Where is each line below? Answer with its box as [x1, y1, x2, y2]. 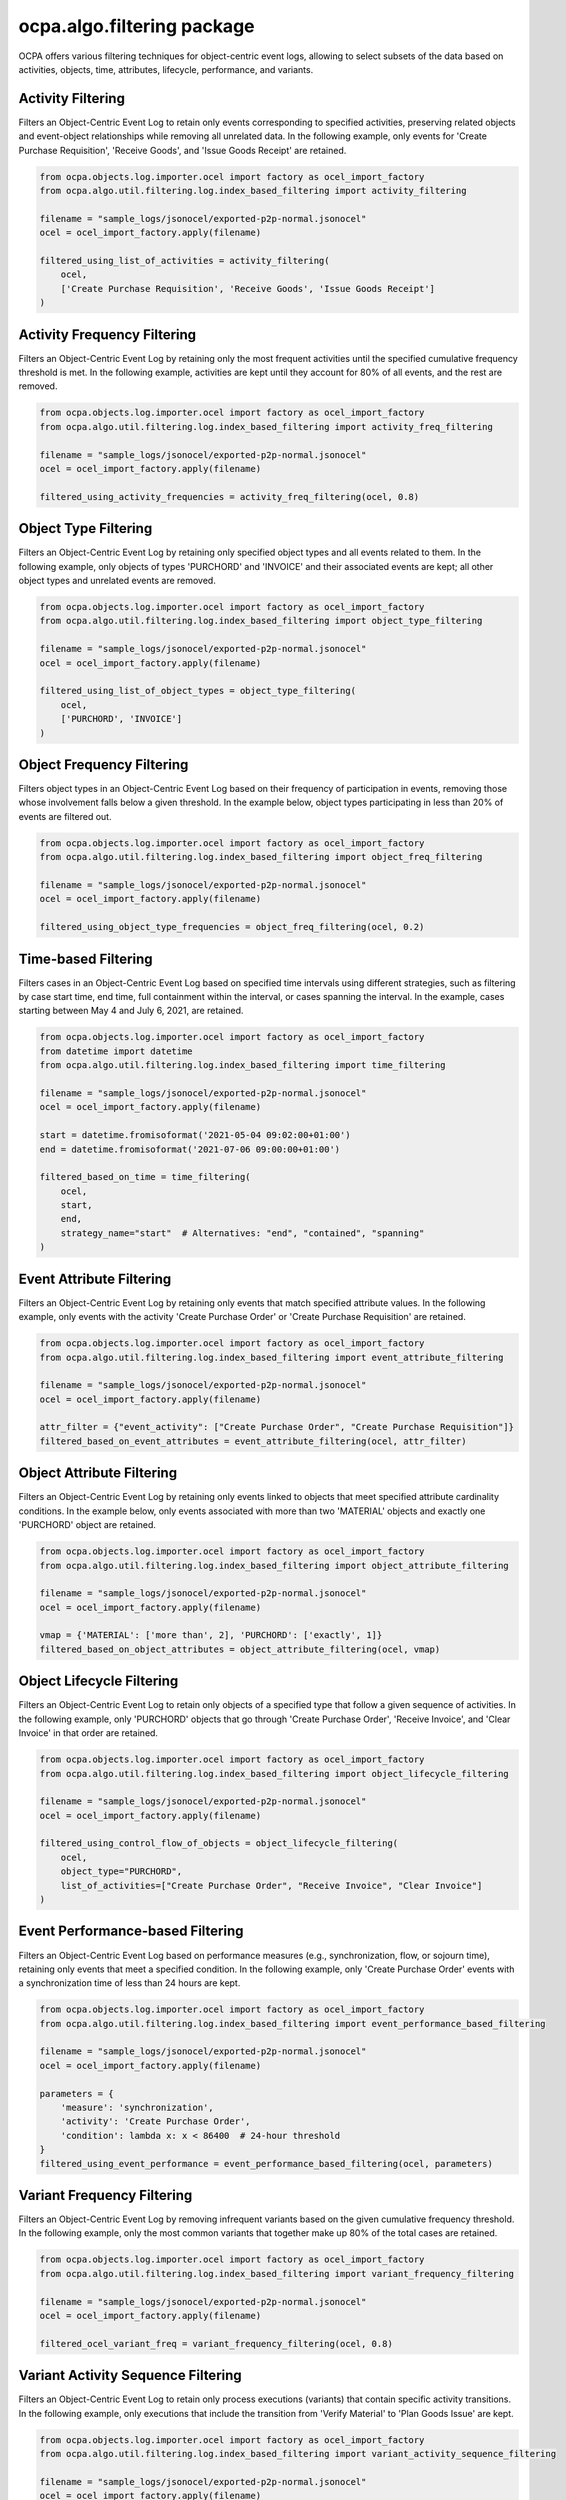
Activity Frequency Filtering [18, 326, 197, 343]
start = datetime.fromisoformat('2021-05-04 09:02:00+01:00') [39, 1130, 351, 1141]
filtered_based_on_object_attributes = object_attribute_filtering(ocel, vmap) [39, 1643, 441, 1655]
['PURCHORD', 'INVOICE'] [60, 713, 183, 725]
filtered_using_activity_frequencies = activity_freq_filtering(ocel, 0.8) [39, 491, 420, 502]
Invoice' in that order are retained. [18, 1727, 159, 1739]
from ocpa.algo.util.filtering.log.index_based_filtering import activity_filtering [39, 185, 467, 196]
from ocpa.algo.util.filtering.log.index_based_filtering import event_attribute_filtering [39, 1351, 504, 1363]
